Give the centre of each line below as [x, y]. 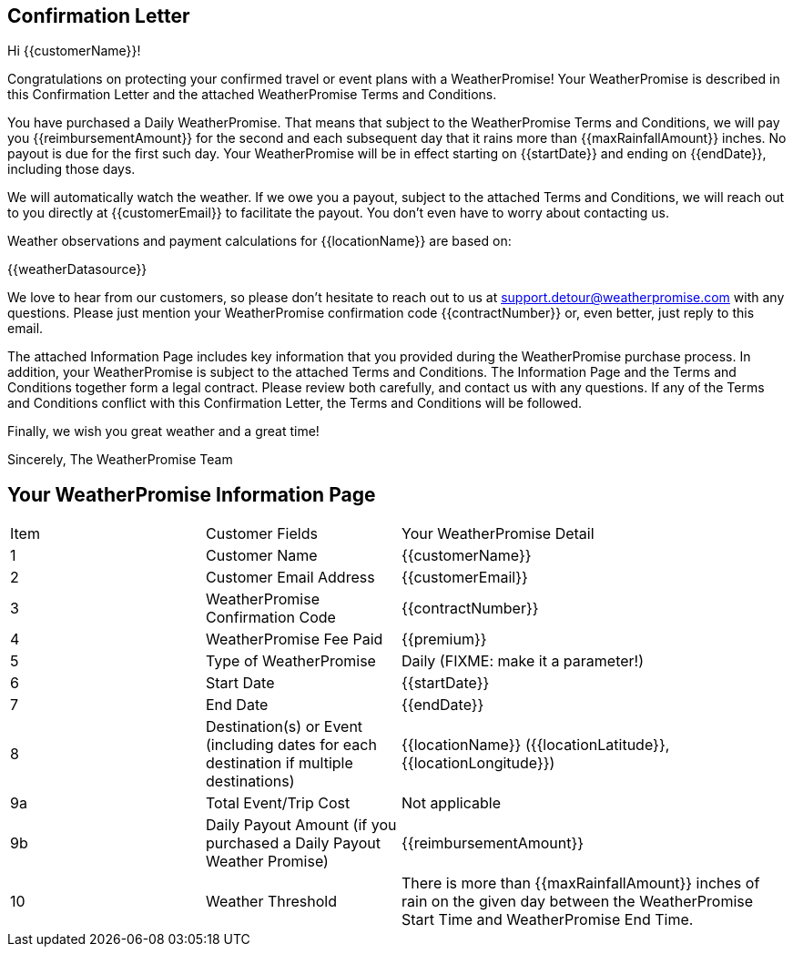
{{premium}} [444, 639]
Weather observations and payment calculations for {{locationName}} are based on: [259, 241]
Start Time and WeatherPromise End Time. [548, 920]
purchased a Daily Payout [293, 843]
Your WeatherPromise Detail [498, 534]
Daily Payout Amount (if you [301, 825]
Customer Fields [262, 534]
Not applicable [451, 803]
